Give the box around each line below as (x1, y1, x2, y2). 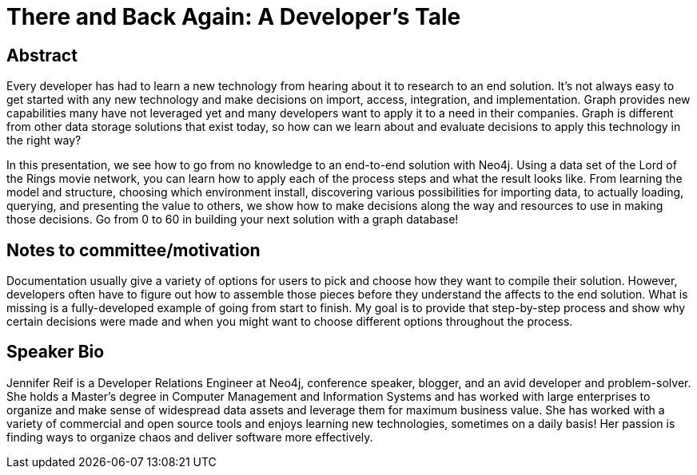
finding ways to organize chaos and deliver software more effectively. (6, 429, 373, 444)
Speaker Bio (6, 342, 105, 362)
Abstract (6, 45, 78, 65)
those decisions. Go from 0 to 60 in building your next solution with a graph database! (6, 212, 459, 227)
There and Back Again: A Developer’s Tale (6, 3, 461, 30)
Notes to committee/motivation (6, 239, 261, 260)
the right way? (6, 133, 82, 148)
